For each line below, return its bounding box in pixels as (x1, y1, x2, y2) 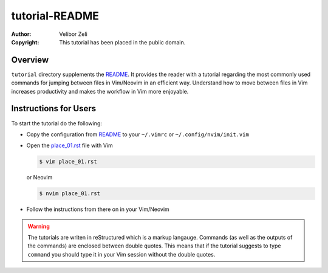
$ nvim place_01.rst (39, 190, 100, 197)
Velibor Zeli (59, 30, 87, 38)
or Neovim (26, 174, 53, 181)
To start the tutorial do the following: (11, 119, 103, 127)
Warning (27, 223, 50, 230)
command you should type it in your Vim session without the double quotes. (27, 251, 216, 258)
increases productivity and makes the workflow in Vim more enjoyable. (11, 88, 189, 95)
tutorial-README (11, 9, 100, 22)
